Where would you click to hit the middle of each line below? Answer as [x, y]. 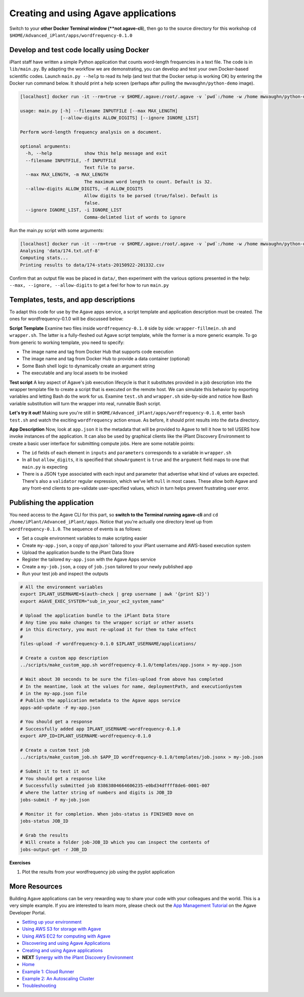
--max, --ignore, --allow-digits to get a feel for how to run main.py [89, 285]
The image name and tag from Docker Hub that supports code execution [98, 352]
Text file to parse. [109, 167]
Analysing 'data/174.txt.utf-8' [60, 251]
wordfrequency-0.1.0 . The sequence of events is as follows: [75, 529]
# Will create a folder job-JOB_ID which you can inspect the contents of [115, 842]
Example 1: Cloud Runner [48, 971]
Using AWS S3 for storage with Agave [62, 929]
